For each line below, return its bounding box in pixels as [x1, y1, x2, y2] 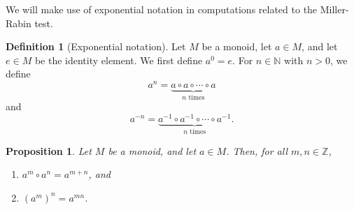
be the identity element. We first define [34, 52, 203, 67]
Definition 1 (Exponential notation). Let [6, 39, 186, 54]
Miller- [320, 2, 349, 16]
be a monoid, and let [108, 143, 197, 158]
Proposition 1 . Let [6, 143, 92, 158]
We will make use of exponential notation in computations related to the [6, 2, 318, 16]
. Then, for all [226, 143, 288, 158]
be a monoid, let [201, 39, 272, 54]
